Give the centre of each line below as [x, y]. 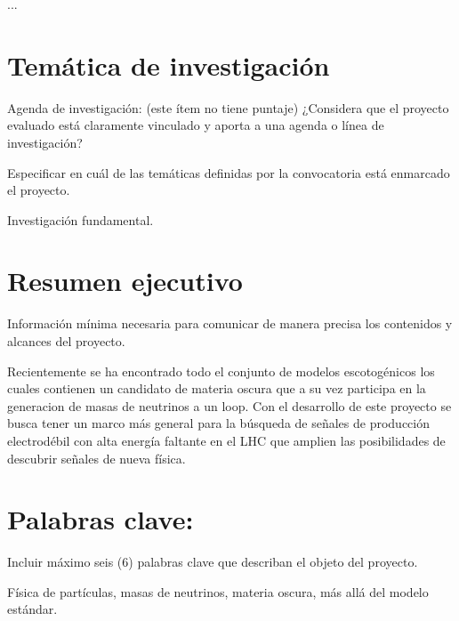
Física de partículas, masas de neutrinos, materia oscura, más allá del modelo [218, 591]
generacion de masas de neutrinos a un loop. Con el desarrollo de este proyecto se [229, 405]
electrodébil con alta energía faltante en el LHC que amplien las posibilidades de [226, 440]
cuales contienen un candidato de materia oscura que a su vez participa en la [217, 388]
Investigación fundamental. [81, 219]
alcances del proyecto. [66, 341]
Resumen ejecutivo [125, 281]
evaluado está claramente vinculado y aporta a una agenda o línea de [196, 125]
